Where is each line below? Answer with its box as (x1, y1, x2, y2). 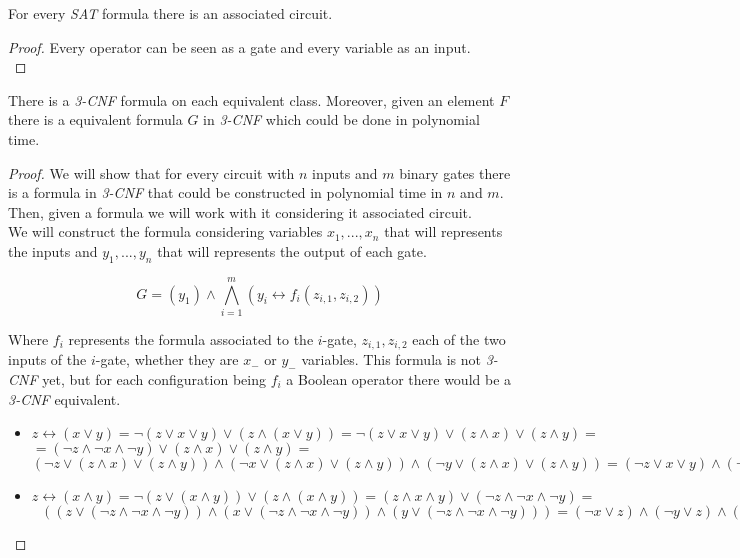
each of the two (412, 328, 506, 349)
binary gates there (399, 162, 511, 183)
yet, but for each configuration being (42, 368, 266, 389)
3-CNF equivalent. (8, 388, 121, 409)
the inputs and (8, 240, 98, 261)
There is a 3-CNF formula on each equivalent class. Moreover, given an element (8, 89, 495, 110)
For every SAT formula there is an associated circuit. (8, 3, 333, 23)
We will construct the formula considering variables (8, 221, 323, 242)
